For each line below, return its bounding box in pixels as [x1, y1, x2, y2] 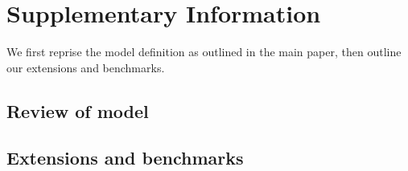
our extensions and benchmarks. [6, 59, 165, 75]
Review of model [6, 98, 149, 123]
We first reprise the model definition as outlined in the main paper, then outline [6, 43, 402, 60]
